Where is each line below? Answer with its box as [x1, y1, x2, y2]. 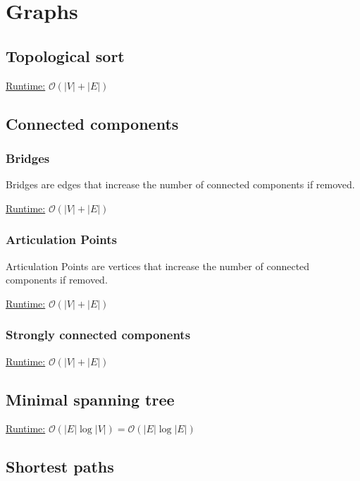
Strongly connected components [6, 326, 191, 343]
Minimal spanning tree [6, 388, 175, 410]
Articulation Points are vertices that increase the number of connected [6, 258, 310, 273]
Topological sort [6, 44, 125, 66]
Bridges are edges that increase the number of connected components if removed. [6, 177, 355, 192]
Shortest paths [6, 456, 114, 477]
